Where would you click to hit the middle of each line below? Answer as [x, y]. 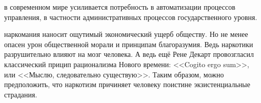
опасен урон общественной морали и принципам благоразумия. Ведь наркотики [129, 44]
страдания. [21, 94]
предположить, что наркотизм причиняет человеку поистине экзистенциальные [127, 84]
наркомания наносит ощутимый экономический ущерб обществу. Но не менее [126, 34]
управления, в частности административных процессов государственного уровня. [131, 17]
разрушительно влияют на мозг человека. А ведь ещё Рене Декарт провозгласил [129, 54]
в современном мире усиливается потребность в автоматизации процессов [120, 7]
